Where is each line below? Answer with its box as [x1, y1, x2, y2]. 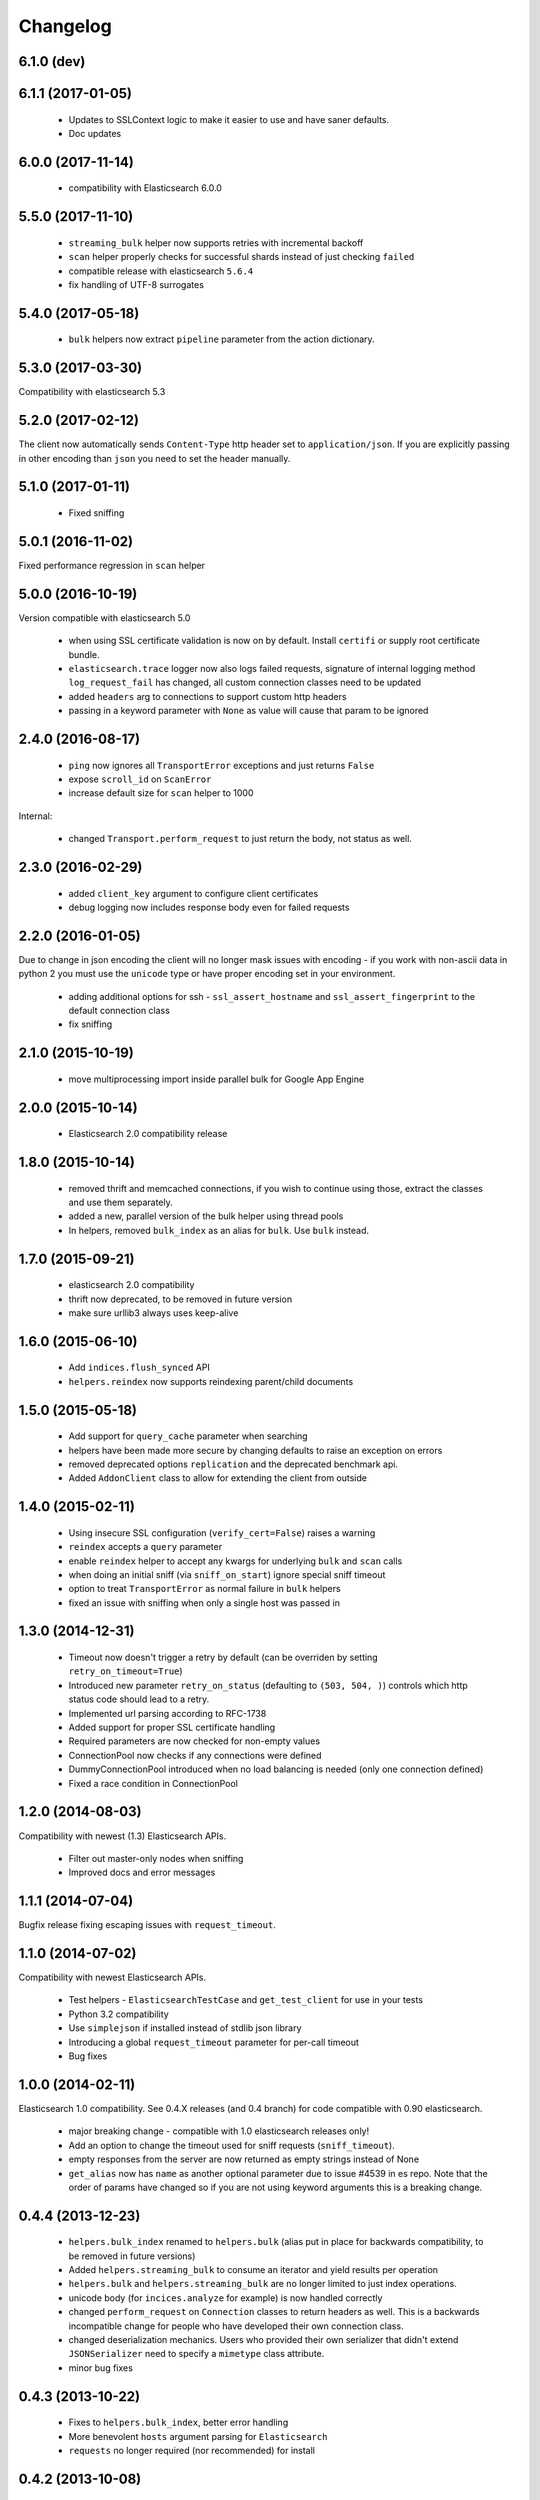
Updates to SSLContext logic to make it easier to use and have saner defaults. [68, 113, 390, 125]
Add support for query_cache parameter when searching [68, 1430, 309, 1442]
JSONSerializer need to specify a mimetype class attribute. [68, 2348, 325, 2360]
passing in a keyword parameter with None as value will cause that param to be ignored [68, 705, 429, 717]
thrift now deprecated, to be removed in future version [68, 1293, 293, 1305]
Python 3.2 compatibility [68, 2008, 169, 2020]
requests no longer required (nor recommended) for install [68, 2445, 315, 2457]
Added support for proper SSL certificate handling [68, 1721, 276, 1734]
